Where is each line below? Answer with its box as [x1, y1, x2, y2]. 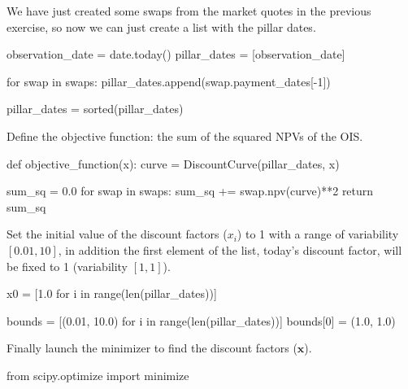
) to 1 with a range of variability [237, 225, 399, 243]
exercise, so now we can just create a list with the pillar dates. [7, 18, 316, 35]
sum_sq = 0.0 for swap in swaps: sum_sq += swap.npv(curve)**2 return [7, 182, 374, 199]
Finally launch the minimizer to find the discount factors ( [7, 339, 297, 356]
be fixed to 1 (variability [7, 257, 128, 274]
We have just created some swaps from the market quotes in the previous [7, 2, 371, 19]
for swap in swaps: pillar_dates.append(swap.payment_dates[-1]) [7, 72, 331, 90]
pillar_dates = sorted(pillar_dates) [7, 100, 184, 117]
